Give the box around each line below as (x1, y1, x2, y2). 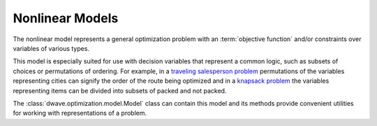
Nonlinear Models (13, 10, 119, 26)
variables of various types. (13, 44, 90, 52)
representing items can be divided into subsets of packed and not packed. (13, 86, 227, 95)
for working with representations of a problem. (13, 109, 147, 118)
